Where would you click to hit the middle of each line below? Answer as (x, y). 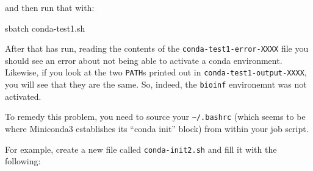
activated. (23, 96)
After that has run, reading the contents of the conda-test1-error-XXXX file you (157, 48)
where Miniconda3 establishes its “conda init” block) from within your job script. (157, 128)
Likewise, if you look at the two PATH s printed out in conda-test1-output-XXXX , (156, 72)
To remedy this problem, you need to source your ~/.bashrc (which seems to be (155, 117)
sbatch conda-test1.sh (45, 28)
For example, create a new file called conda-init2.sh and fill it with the (141, 149)
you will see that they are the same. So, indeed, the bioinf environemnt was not (156, 84)
